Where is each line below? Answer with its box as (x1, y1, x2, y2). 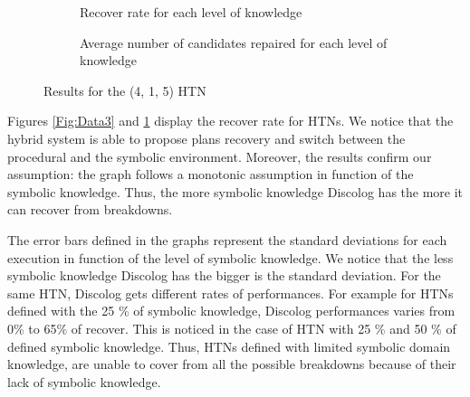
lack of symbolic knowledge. (7, 372, 161, 391)
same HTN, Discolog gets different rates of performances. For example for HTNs (7, 283, 454, 302)
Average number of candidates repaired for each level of (80, 33, 388, 52)
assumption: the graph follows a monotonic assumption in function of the (7, 165, 414, 184)
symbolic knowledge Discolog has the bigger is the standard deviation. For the (7, 266, 441, 285)
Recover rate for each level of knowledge (80, 3, 302, 21)
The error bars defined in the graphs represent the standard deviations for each (7, 230, 447, 249)
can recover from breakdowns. (7, 200, 173, 219)
